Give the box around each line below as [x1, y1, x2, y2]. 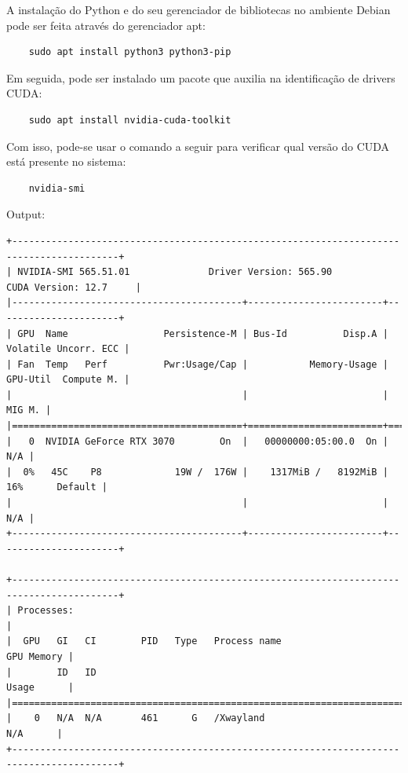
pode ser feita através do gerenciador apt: [6, 16, 206, 33]
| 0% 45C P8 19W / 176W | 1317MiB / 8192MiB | [6, 466, 388, 478]
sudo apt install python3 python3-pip [28, 46, 231, 58]
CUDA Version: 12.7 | [6, 281, 141, 293]
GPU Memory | [6, 650, 74, 662]
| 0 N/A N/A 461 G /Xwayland [6, 713, 265, 724]
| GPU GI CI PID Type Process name [6, 636, 282, 647]
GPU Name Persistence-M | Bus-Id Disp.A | [17, 328, 388, 339]
